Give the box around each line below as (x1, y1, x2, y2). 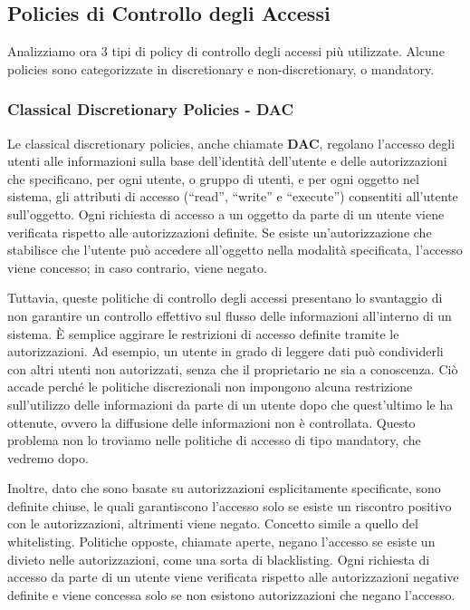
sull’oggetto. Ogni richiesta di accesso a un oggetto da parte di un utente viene (7, 204, 445, 223)
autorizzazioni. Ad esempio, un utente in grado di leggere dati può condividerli (7, 342, 444, 361)
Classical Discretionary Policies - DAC (7, 98, 294, 121)
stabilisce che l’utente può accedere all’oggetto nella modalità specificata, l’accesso (7, 240, 463, 259)
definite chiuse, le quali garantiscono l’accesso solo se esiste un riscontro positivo (7, 496, 452, 515)
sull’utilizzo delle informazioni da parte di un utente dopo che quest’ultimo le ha (7, 394, 454, 413)
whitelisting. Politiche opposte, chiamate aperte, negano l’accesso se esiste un (7, 532, 436, 551)
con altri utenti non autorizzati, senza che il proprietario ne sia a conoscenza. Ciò (7, 359, 458, 378)
